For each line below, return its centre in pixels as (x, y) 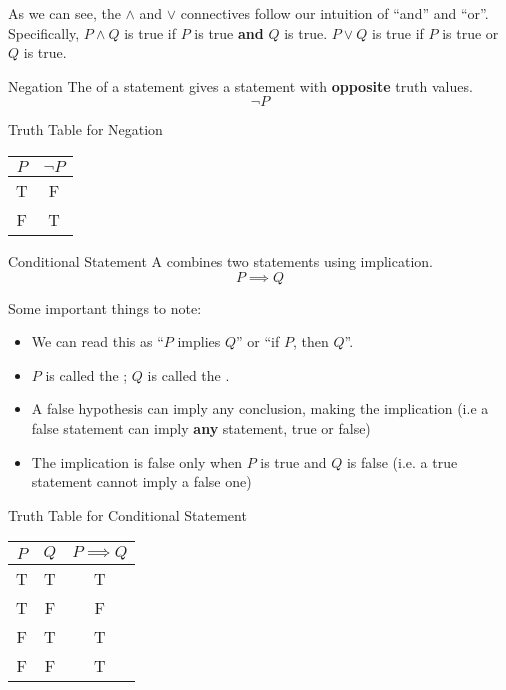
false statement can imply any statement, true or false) (201, 427)
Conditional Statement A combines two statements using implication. (220, 260)
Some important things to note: (105, 307)
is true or (470, 32)
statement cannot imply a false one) (141, 481)
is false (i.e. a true (402, 461)
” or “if (258, 341)
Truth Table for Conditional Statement (127, 514)
